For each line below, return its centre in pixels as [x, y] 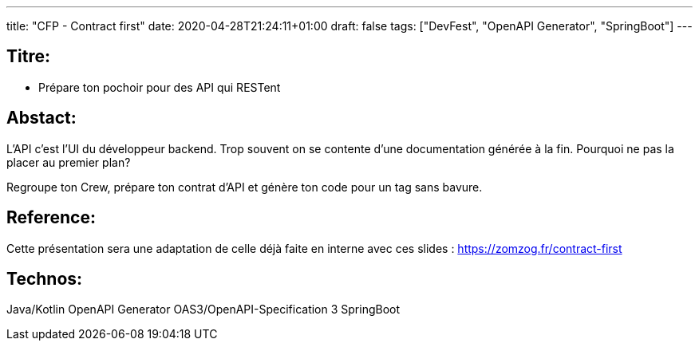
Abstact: [41, 118]
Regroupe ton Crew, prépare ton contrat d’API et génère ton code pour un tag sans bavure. [245, 187]
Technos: [45, 278]
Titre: [28, 57]
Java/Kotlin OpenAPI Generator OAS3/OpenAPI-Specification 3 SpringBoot [203, 310]
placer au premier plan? [69, 162]
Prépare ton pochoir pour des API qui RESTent [160, 87]
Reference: [51, 218]
